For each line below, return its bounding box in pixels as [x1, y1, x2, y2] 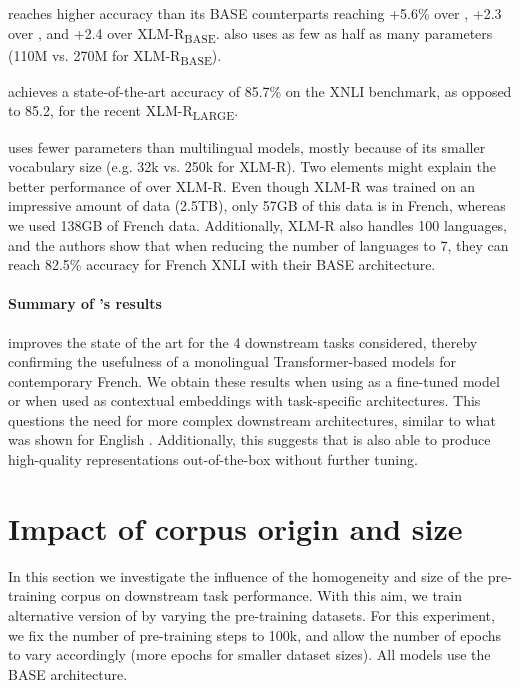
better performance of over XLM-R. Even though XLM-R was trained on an [8, 175, 476, 196]
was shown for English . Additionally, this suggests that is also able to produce [8, 429, 491, 450]
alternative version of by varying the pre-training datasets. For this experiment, [8, 604, 495, 625]
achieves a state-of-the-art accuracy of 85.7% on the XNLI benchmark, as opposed [8, 80, 512, 101]
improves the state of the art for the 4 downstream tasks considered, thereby [8, 331, 478, 352]
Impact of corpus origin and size [8, 507, 463, 548]
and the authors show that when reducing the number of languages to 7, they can [8, 234, 509, 255]
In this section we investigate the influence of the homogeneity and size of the [8, 565, 484, 586]
